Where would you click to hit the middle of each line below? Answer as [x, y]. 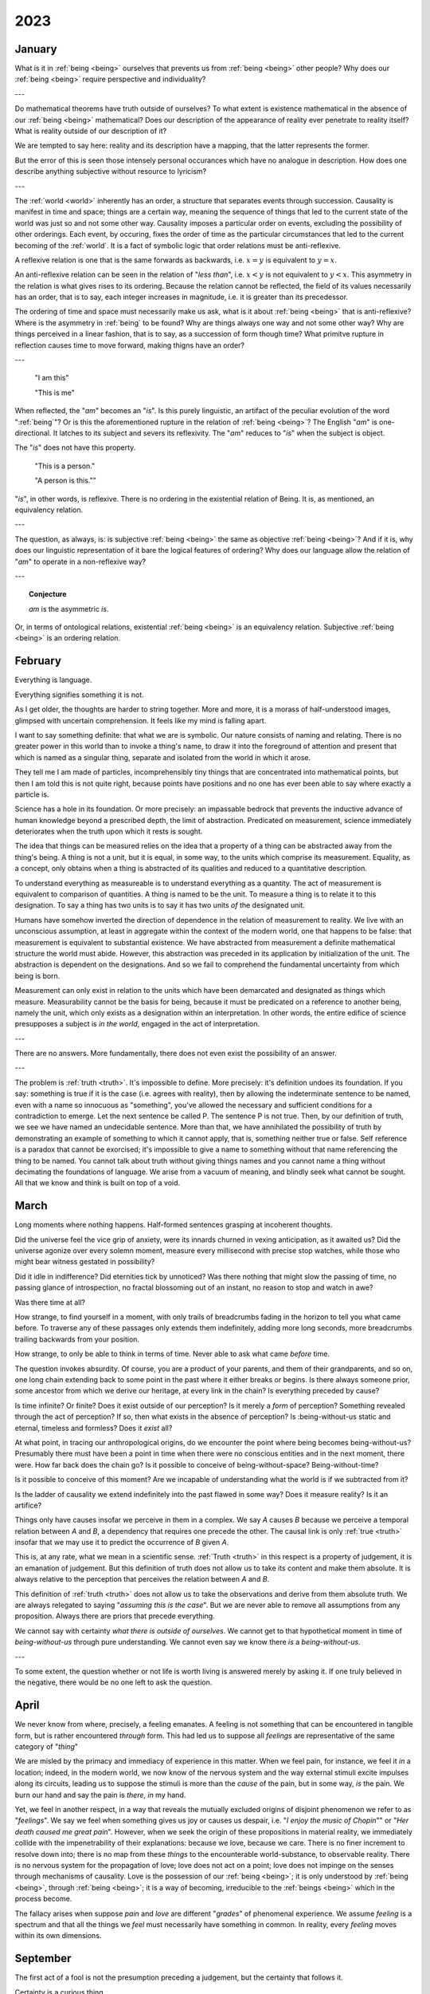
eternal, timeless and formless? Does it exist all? [94, 1428]
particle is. [32, 794]
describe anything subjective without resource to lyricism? [111, 171]
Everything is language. [53, 680]
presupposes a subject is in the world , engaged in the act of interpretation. [137, 1024]
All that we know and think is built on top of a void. [98, 1183]
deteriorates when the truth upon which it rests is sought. [109, 831]
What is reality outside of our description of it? [91, 131]
